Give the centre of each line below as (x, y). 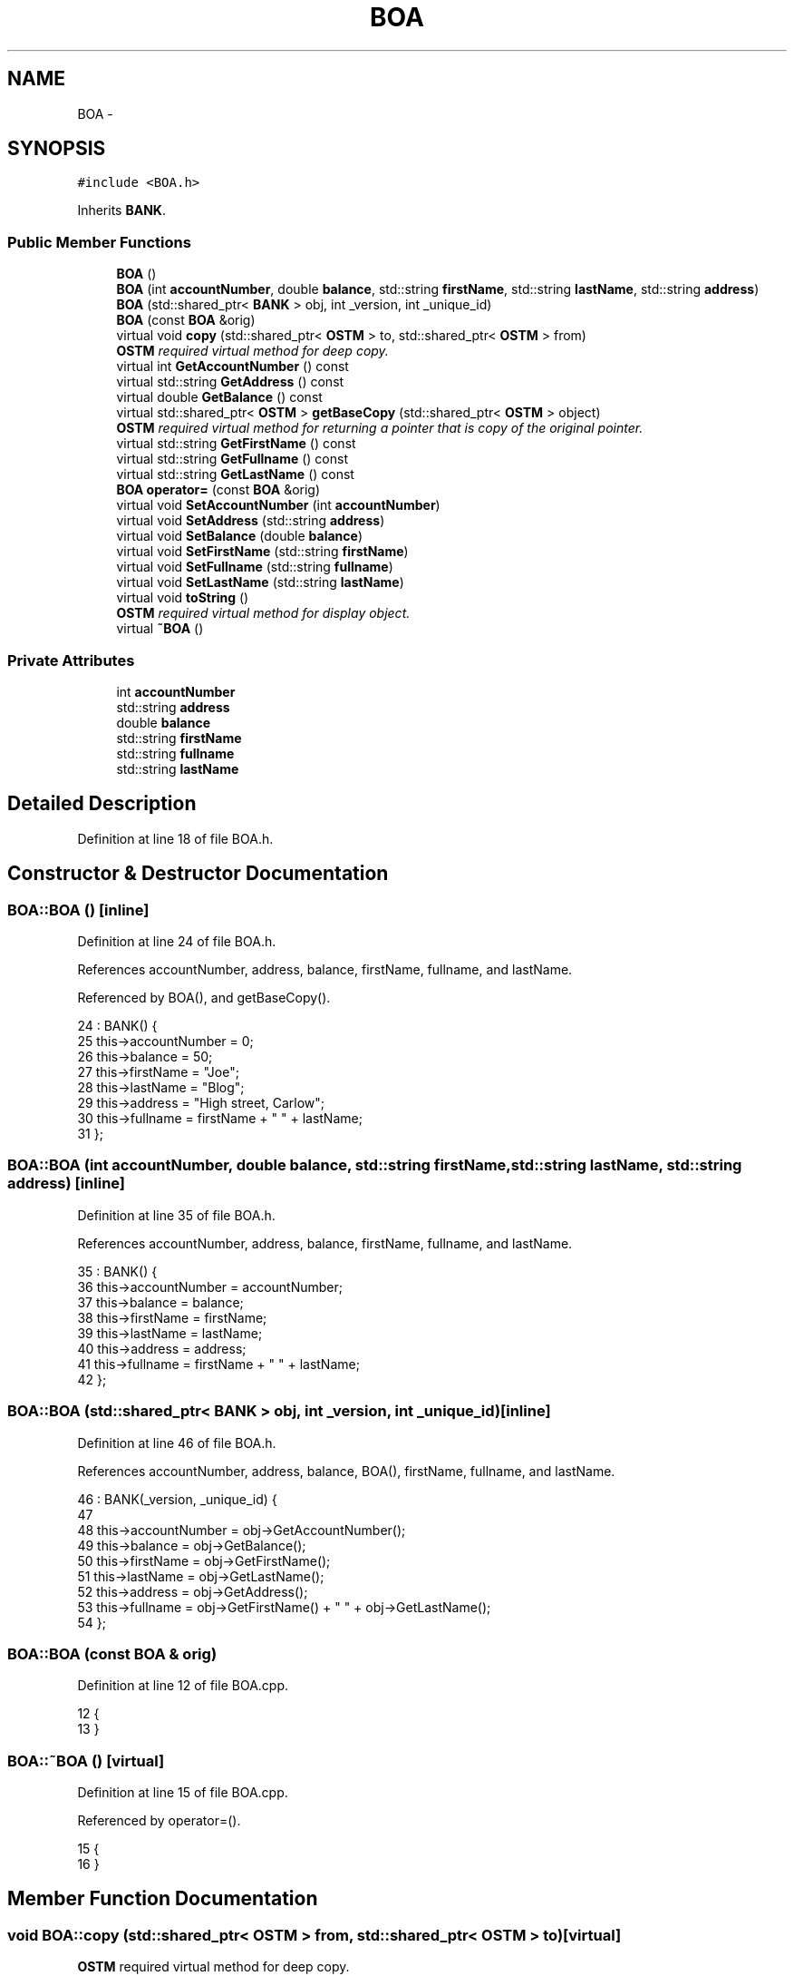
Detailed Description (102, 804)
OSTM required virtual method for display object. (263, 613)
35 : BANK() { (117, 1271)
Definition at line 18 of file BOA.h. (175, 838)
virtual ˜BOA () (160, 629)
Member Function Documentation (163, 1899)
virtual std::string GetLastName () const (235, 474)
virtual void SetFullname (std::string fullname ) (255, 567)
